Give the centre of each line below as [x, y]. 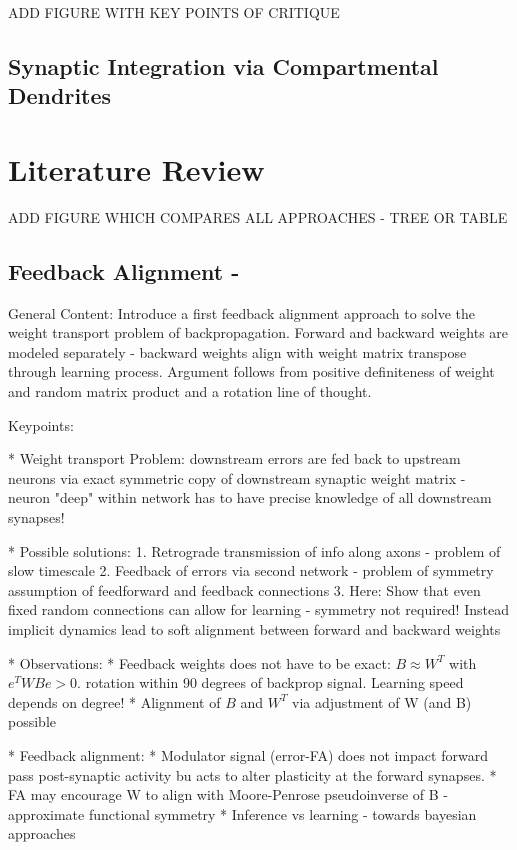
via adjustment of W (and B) [382, 701]
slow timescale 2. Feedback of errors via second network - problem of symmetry [251, 570]
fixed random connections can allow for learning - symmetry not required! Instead [258, 609]
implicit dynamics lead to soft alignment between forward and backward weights [254, 629]
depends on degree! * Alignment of [114, 701]
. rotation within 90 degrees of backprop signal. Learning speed [270, 682]
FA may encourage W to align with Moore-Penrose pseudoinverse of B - [228, 794]
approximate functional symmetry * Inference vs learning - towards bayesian [242, 813]
